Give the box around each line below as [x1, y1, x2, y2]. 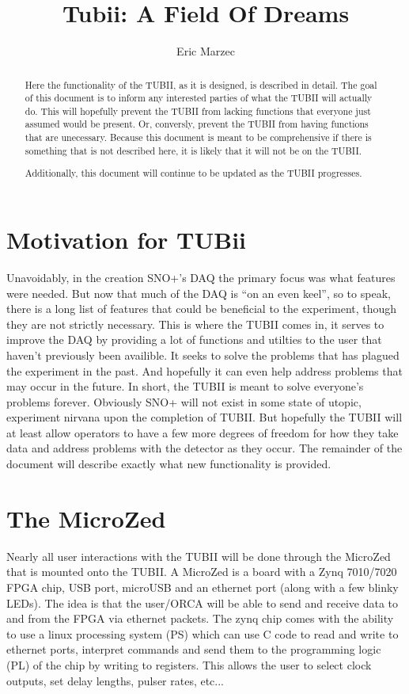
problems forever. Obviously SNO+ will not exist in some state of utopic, [6, 393, 362, 410]
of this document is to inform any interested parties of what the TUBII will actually [25, 91, 373, 105]
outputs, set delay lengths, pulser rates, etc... [6, 672, 225, 688]
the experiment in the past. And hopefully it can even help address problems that [6, 362, 403, 379]
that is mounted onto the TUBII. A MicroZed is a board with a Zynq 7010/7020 [6, 563, 397, 580]
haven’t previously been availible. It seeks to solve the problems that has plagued [6, 346, 400, 363]
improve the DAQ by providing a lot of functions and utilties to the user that [6, 331, 382, 348]
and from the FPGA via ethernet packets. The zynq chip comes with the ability [6, 610, 394, 627]
